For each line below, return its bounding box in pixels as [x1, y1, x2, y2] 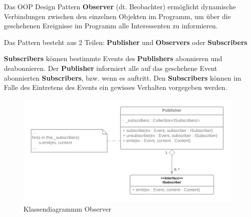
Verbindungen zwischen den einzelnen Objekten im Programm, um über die [4, 11, 231, 21]
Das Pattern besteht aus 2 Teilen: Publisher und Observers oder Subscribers [4, 37, 248, 47]
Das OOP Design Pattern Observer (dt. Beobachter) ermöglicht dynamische [4, 1, 236, 11]
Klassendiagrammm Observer [23, 203, 112, 214]
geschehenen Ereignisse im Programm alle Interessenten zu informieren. [4, 21, 218, 31]
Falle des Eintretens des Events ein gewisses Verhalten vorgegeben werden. [4, 82, 228, 92]
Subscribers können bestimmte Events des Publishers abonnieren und [4, 53, 223, 64]
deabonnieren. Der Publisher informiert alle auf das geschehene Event [4, 63, 217, 73]
